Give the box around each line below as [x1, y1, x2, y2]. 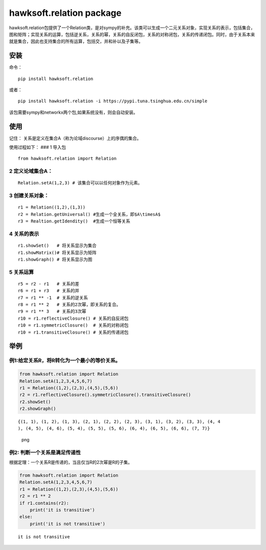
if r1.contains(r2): [19, 500, 69, 506]
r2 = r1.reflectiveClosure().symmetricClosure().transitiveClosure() [19, 392, 191, 398]
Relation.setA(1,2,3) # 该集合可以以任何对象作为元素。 [18, 180, 142, 186]
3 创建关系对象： [9, 192, 49, 199]
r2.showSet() [19, 399, 51, 405]
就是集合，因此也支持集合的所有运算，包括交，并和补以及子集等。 [9, 39, 143, 44]
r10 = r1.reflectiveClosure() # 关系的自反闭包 [18, 315, 129, 321]
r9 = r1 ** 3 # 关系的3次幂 [18, 309, 86, 314]
